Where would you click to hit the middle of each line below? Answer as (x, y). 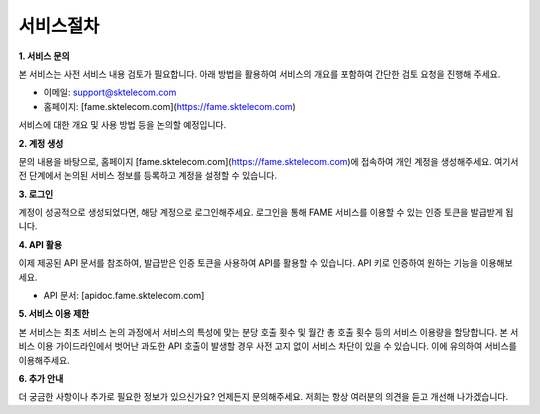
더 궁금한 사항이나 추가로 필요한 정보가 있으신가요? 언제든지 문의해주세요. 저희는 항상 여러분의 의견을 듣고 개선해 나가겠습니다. (263, 397)
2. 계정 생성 (41, 143)
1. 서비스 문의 (44, 56)
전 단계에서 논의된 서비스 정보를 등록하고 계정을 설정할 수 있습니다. (147, 176)
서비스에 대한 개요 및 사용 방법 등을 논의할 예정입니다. (122, 125)
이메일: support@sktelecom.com (110, 92)
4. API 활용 (40, 244)
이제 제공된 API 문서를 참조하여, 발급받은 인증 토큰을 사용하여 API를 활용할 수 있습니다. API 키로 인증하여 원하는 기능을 (248, 263)
